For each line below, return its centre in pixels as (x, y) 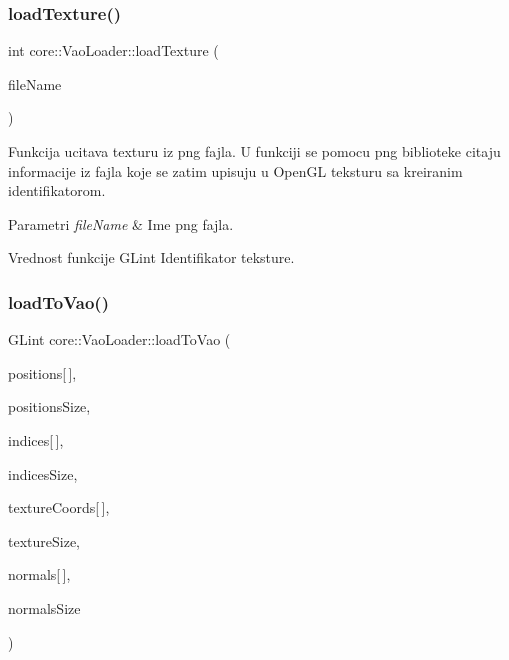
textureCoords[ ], (59, 507)
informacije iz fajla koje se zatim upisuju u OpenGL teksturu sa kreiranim (235, 170)
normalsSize (44, 607)
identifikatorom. (57, 190)
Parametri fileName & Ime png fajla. (121, 223)
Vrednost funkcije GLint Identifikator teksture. (151, 257)
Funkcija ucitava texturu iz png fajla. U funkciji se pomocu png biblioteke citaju (254, 151)
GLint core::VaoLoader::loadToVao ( (119, 339)
